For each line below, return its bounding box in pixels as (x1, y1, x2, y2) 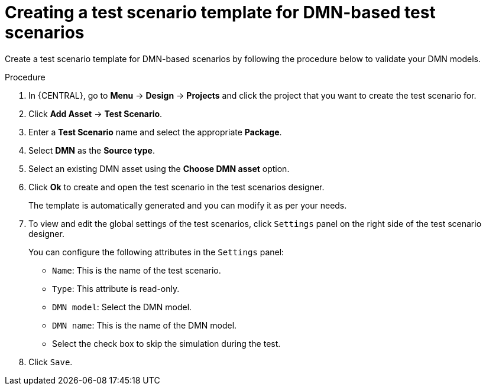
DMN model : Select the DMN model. (52, 301, 192, 312)
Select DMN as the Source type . (28, 145, 155, 155)
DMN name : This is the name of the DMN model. (52, 320, 237, 330)
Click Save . (28, 356, 73, 367)
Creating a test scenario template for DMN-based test (5, 2, 436, 22)
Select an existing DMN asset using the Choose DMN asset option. (28, 163, 290, 174)
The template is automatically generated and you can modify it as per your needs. (28, 200, 347, 210)
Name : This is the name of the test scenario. (52, 265, 221, 275)
